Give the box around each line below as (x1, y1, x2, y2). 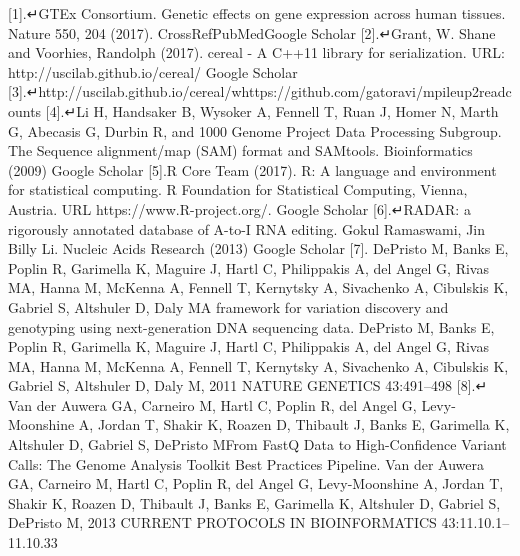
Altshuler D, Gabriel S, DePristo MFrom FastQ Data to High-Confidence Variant (8, 434, 507, 455)
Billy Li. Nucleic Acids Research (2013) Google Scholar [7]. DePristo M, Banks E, (8, 238, 509, 259)
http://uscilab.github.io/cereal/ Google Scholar (8, 61, 298, 82)
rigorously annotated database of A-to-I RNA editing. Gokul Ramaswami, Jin (8, 218, 486, 239)
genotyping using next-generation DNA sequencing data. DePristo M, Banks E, (8, 316, 495, 337)
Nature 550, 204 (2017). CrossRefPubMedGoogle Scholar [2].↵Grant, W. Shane (8, 22, 496, 43)
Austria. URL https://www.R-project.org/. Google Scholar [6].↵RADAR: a (8, 198, 471, 219)
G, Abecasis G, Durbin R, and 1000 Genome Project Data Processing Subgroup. (8, 120, 502, 141)
